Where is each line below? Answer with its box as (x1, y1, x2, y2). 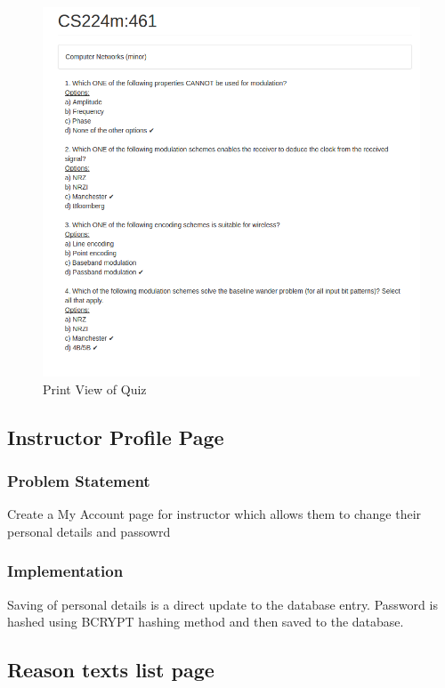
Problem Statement (7, 469, 150, 491)
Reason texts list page (7, 656, 214, 684)
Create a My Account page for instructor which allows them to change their (7, 505, 422, 523)
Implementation (7, 560, 124, 582)
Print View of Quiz (43, 379, 147, 398)
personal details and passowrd (7, 522, 171, 540)
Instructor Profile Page (7, 423, 224, 450)
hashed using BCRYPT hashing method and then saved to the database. (7, 612, 404, 631)
